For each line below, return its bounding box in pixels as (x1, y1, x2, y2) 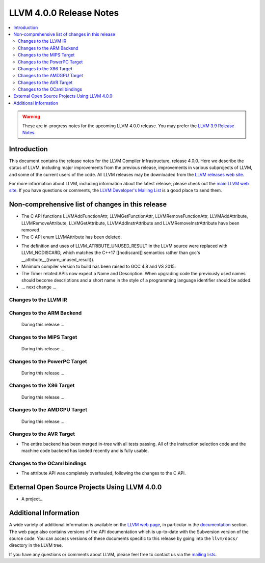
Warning (22, 113, 40, 120)
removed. (21, 227, 41, 233)
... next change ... (21, 284, 56, 290)
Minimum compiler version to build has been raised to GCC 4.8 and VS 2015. (21, 263, 176, 270)
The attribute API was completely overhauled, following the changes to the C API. (21, 470, 186, 476)
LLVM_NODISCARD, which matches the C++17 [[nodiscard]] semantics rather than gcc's (21, 250, 201, 255)
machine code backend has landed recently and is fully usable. (21, 448, 149, 454)
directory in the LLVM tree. (9, 542, 63, 548)
